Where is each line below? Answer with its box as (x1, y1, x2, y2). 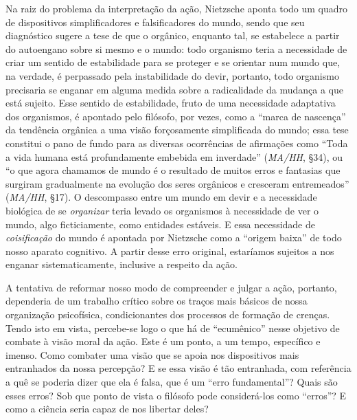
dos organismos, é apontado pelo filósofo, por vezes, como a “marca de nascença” (5, 109, 346, 123)
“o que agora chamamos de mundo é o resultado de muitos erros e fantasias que (5, 163, 341, 177)
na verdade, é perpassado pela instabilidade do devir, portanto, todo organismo (5, 68, 339, 82)
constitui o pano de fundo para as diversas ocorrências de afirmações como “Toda (5, 135, 348, 150)
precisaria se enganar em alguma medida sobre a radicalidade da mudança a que (5, 82, 343, 96)
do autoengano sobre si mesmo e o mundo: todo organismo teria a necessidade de (5, 41, 347, 56)
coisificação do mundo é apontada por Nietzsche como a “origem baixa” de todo (5, 230, 342, 245)
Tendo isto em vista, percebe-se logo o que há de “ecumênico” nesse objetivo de (5, 320, 340, 335)
